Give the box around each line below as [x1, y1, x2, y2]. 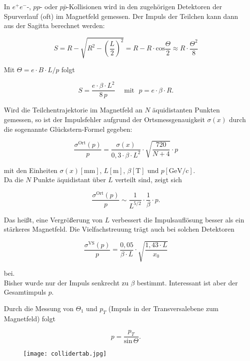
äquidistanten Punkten [152, 105, 220, 115]
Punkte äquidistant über [33, 174, 106, 185]
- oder [40, 1, 58, 11]
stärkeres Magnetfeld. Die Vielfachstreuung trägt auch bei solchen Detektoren [4, 224, 234, 234]
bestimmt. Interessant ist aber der [137, 277, 238, 287]
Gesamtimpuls [4, 287, 46, 297]
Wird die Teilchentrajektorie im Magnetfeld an [4, 105, 142, 115]
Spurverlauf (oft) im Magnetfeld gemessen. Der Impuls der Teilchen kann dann [4, 11, 238, 21]
